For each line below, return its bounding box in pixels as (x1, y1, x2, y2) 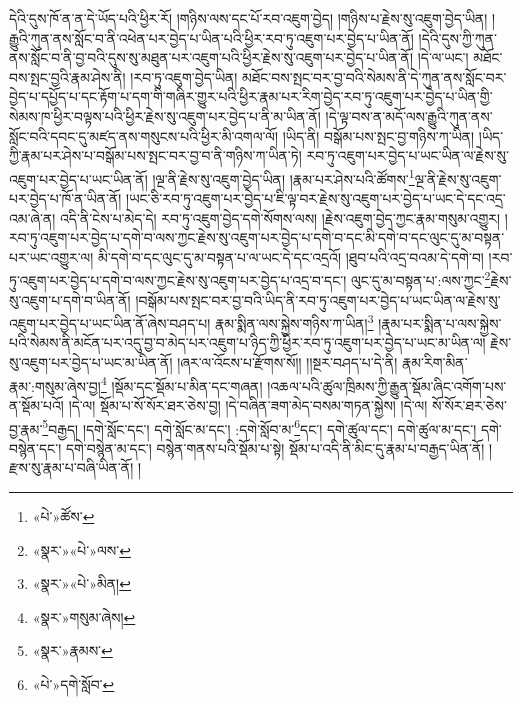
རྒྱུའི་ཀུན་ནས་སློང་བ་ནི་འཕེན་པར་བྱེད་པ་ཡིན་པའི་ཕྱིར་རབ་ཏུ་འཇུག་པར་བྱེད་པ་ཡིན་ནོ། (9, 27, 414, 48)
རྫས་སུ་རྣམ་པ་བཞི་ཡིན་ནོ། (9, 457, 134, 478)
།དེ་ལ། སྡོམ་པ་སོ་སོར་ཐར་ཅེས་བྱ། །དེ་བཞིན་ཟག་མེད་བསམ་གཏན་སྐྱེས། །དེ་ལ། (68, 394, 428, 415)
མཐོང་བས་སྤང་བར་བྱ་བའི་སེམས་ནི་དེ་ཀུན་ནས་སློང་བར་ (241, 66, 507, 87)
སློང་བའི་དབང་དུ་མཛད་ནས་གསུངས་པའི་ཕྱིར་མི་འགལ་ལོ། (9, 125, 279, 146)
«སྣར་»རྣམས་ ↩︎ (32, 640, 113, 661)
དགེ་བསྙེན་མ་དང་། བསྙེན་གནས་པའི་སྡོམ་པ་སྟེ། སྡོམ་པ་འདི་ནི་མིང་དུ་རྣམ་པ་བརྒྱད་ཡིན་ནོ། (65, 437, 485, 458)
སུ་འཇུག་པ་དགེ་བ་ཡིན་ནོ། (9, 289, 131, 310)
